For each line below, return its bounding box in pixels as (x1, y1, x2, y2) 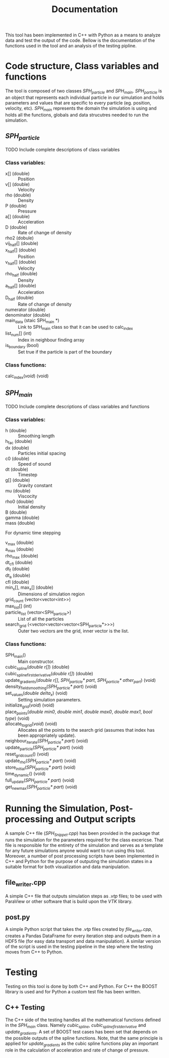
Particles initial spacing (18, 450, 66, 457)
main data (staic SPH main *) (5, 317, 60, 324)
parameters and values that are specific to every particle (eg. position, (5, 99, 151, 106)
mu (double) (5, 488, 31, 494)
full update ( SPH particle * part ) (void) (5, 777, 75, 784)
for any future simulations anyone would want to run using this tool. (5, 847, 145, 853)
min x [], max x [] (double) (5, 584, 54, 591)
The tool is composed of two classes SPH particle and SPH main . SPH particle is (5, 88, 162, 95)
